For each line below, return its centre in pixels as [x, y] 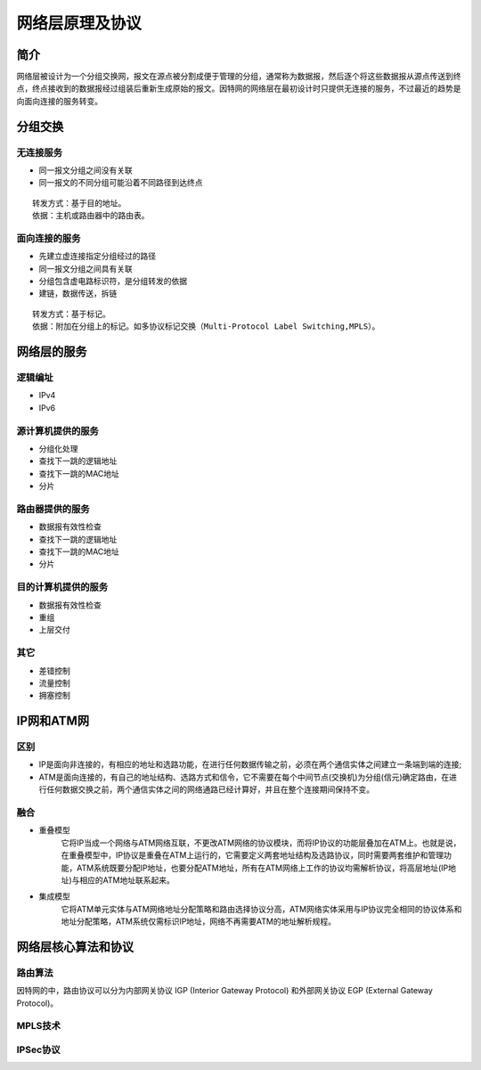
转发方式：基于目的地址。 [79, 203]
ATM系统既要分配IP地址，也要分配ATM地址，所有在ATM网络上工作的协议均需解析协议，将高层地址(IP [262, 868]
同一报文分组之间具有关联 [86, 268]
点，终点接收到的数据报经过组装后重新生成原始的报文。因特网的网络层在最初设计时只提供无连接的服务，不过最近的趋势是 [239, 88]
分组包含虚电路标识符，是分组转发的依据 [113, 282]
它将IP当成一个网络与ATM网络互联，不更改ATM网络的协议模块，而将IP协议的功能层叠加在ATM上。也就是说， [261, 843]
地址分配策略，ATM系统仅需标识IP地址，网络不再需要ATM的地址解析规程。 [199, 921]
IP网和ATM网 [53, 721]
